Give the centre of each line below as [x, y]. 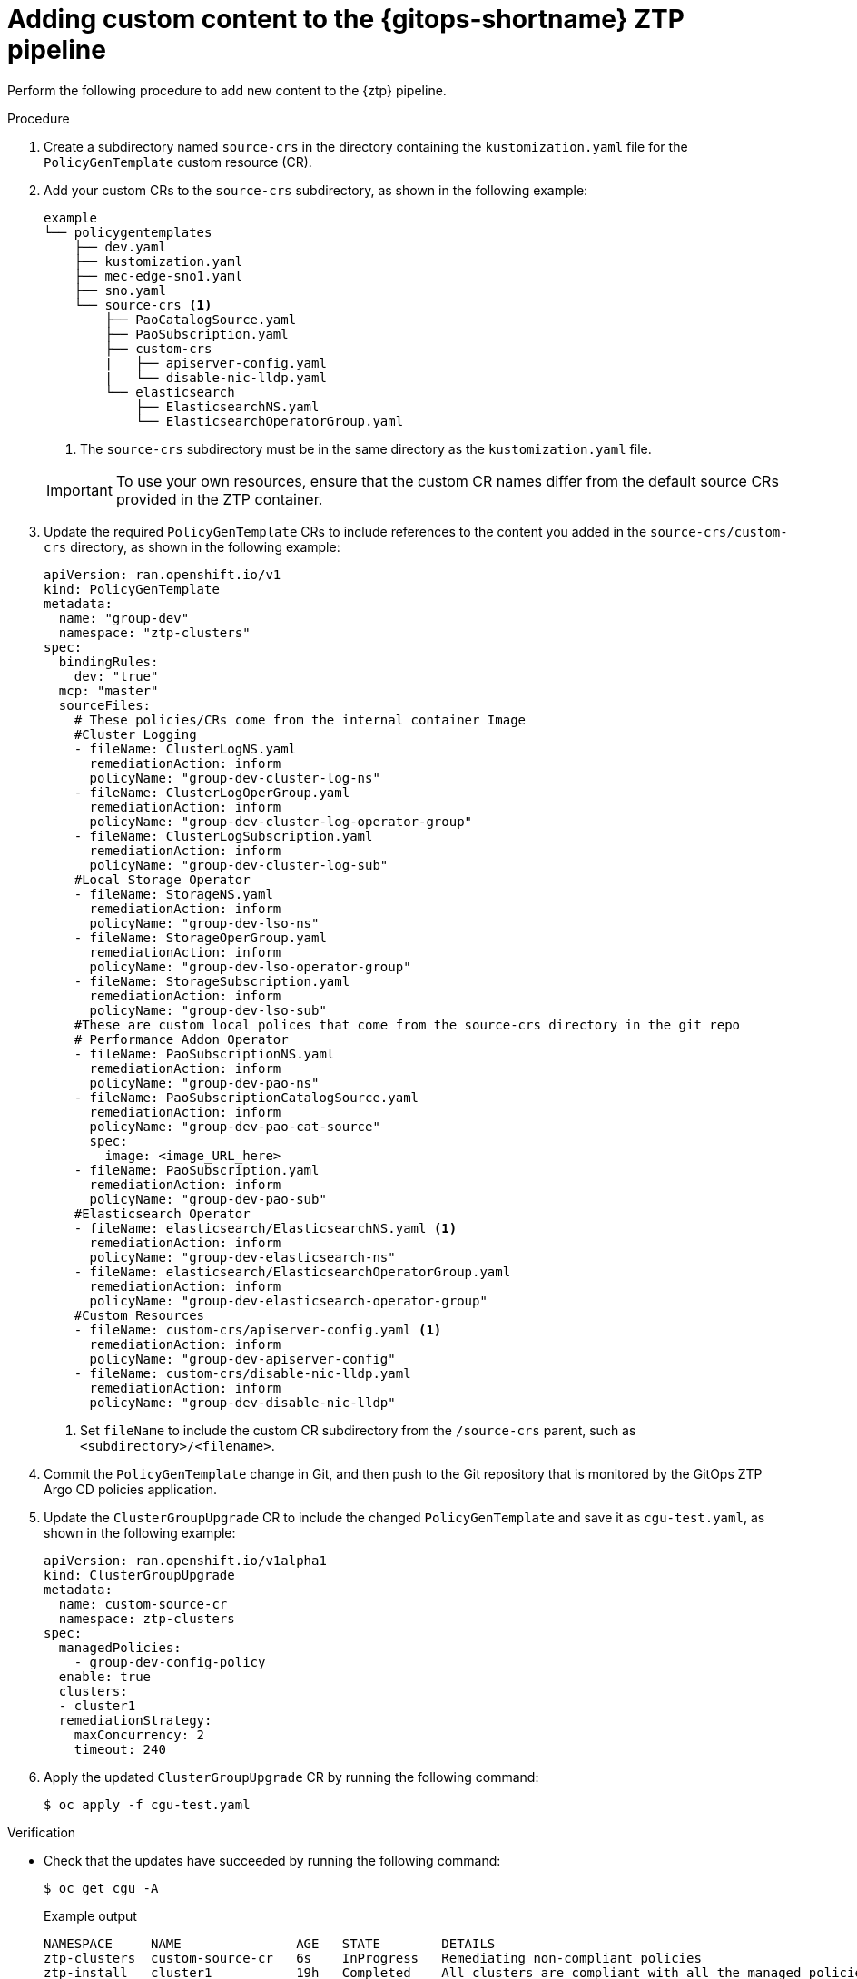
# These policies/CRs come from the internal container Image [300, 719]
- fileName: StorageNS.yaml [173, 894]
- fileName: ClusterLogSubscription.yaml [223, 836]
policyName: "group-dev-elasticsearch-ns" [242, 1257]
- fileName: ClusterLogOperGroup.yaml [212, 792]
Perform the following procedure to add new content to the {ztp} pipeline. [227, 90]
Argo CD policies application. [130, 1489]
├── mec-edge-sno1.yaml [158, 276]
